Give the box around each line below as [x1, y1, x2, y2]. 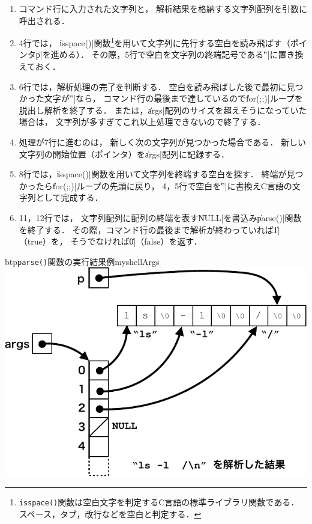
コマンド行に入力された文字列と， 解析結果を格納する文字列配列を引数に [19, 2, 307, 14]
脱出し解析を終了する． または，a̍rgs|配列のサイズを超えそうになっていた [19, 103, 307, 116]
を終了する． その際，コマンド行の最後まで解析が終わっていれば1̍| [19, 223, 280, 236]
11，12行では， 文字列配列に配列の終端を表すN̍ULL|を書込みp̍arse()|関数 [19, 211, 302, 224]
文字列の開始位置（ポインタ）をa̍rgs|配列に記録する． [19, 147, 229, 160]
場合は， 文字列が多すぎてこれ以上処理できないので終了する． [19, 115, 266, 128]
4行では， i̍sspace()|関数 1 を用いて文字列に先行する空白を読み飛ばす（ [19, 35, 290, 49]
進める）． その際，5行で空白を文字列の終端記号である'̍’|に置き [50, 48, 295, 61]
